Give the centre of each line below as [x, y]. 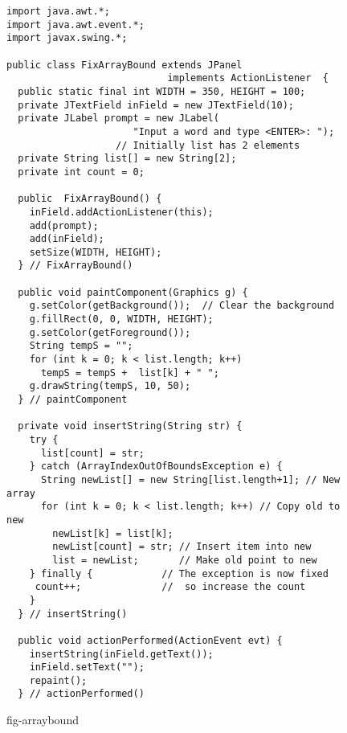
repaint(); [58, 680]
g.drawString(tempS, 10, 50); [110, 386]
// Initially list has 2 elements [208, 145]
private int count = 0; [81, 172]
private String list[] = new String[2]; [127, 159]
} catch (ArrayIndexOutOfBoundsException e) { [156, 467]
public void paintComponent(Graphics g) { [133, 292]
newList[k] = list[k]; [113, 533]
